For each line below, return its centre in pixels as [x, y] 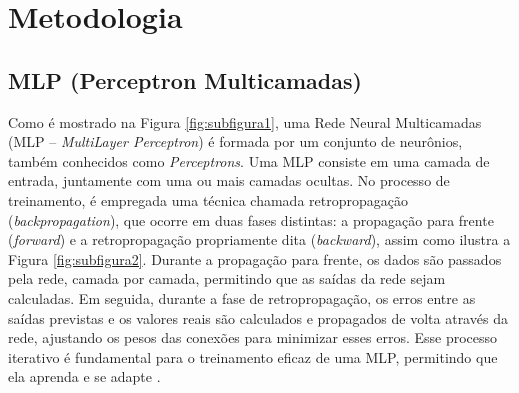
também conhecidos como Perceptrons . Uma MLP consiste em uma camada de [249, 160]
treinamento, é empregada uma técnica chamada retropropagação [208, 199]
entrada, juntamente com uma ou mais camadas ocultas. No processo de [229, 180]
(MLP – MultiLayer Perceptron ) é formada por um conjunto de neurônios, [235, 141]
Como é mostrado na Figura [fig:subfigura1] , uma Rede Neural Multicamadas [245, 121]
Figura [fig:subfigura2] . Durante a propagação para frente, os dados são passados [255, 258]
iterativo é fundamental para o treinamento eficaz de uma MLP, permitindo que [253, 356]
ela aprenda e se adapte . [84, 376]
